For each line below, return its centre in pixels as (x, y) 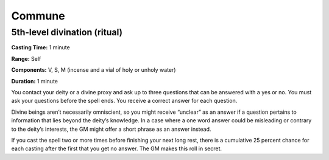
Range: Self (26, 58)
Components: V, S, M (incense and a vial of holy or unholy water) (94, 70)
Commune (38, 16)
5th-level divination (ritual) (67, 32)
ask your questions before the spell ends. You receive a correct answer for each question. (124, 101)
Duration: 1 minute (34, 81)
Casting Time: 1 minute (41, 47)
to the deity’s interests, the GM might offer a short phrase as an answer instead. (111, 129)
